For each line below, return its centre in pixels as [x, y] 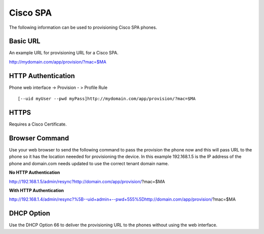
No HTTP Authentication [34, 172]
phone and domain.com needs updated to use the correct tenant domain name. [89, 163]
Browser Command [39, 138]
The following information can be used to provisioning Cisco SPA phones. [83, 27]
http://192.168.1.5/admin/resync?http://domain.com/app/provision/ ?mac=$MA [87, 181]
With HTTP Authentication [36, 190]
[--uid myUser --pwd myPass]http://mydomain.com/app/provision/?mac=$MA [107, 99]
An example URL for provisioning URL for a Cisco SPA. [64, 53]
